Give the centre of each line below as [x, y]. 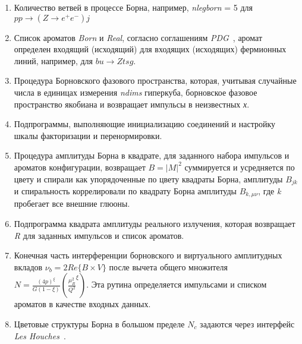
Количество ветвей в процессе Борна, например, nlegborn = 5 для [133, 7]
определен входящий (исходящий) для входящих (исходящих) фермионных [150, 49]
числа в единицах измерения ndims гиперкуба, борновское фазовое [136, 92]
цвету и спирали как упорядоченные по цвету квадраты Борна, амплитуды [148, 179]
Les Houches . [40, 335]
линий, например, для [53, 60]
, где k [270, 190]
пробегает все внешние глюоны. [72, 203]
